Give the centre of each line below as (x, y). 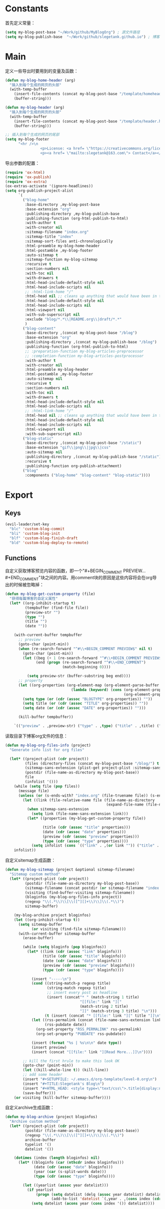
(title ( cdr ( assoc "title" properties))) (87, 827)
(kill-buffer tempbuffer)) (46, 717)
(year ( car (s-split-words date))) (70, 1172)
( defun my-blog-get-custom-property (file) (50, 594)
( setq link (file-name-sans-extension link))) (80, 814)
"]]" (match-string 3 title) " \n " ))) (118, 1011)
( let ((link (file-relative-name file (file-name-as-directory (89, 800)
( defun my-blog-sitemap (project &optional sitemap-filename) (70, 870)
